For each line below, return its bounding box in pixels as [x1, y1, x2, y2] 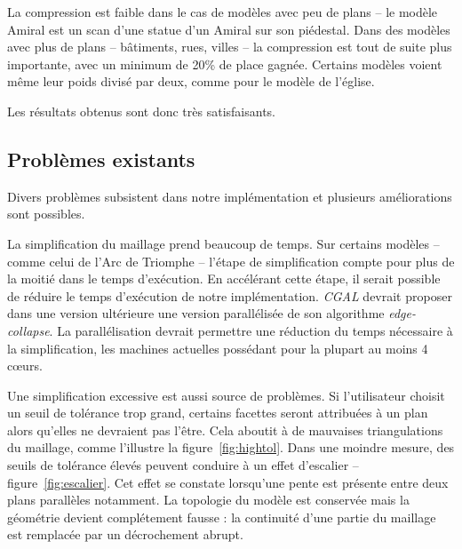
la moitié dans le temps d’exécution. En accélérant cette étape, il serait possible [7, 269, 441, 288]
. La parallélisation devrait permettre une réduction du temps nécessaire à [49, 321, 453, 339]
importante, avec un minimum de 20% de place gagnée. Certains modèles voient [7, 54, 442, 73]
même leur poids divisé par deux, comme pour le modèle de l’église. [7, 72, 375, 91]
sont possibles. [7, 204, 85, 223]
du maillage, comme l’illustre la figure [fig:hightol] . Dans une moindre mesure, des [7, 438, 455, 457]
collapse [7, 321, 50, 339]
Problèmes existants [7, 145, 195, 172]
